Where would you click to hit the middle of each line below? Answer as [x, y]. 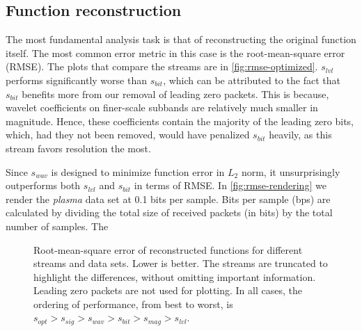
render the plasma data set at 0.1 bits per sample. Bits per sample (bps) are [168, 199]
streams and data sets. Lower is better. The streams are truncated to [181, 263]
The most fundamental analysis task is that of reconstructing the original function [181, 39]
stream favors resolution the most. [78, 148]
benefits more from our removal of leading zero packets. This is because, [175, 94]
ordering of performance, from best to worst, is [133, 304]
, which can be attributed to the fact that [252, 80]
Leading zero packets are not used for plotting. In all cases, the [168, 290]
